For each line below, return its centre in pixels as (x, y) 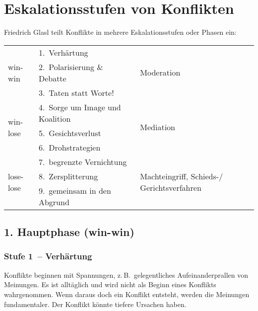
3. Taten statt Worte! (76, 92)
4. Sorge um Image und (80, 107)
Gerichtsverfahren (171, 187)
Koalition (55, 118)
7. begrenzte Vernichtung (83, 161)
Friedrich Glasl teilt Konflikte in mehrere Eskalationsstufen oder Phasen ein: (120, 32)
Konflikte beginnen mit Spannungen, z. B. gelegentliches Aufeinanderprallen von (126, 274)
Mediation (158, 127)
